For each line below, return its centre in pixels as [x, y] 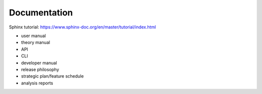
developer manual [39, 63]
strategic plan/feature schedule [52, 76]
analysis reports [37, 83]
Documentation [41, 13]
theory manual [36, 42]
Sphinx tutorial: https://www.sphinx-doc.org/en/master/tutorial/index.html [82, 27]
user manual [33, 36]
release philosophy [40, 69]
